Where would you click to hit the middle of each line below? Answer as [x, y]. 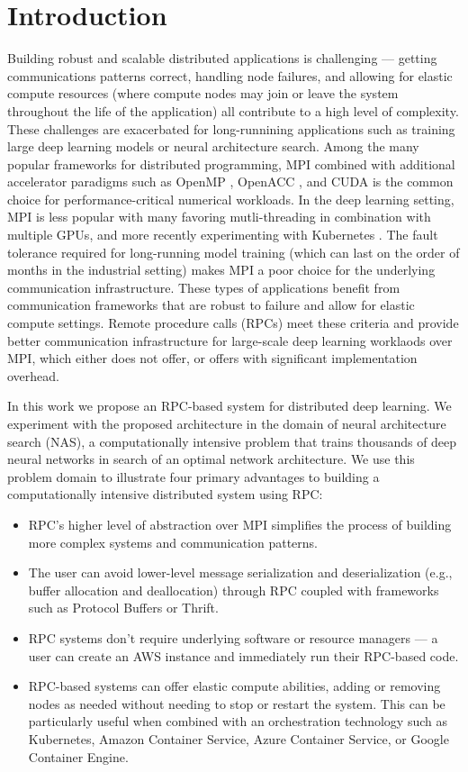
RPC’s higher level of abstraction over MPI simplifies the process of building [240, 524]
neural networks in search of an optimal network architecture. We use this [211, 459]
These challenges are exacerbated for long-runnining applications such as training [231, 128]
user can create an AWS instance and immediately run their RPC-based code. [243, 655]
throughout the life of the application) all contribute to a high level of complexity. [233, 110]
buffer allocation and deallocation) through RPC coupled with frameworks [234, 590]
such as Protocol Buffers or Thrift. [123, 608]
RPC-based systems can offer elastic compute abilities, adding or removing [234, 686]
